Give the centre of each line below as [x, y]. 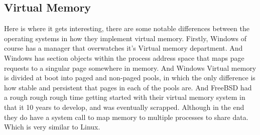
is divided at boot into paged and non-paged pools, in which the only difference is [130, 78]
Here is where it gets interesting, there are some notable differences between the [127, 28]
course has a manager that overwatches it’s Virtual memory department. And [123, 48]
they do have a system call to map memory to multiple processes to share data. [126, 117]
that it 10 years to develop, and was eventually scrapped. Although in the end [124, 107]
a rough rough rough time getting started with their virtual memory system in [125, 97]
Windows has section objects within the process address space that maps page [124, 57]
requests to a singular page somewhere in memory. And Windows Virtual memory [130, 67]
